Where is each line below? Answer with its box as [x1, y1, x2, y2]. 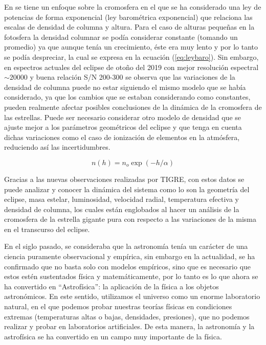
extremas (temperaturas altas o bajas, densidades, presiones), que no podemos [4, 311, 250, 321]
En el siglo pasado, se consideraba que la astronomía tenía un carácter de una [4, 241, 248, 251]
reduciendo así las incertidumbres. [4, 142, 110, 152]
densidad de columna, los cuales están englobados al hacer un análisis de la [4, 203, 239, 214]
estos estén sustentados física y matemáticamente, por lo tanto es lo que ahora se [4, 271, 258, 282]
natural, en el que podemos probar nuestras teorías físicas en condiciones [4, 301, 232, 312]
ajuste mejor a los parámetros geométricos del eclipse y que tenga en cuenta [4, 122, 242, 132]
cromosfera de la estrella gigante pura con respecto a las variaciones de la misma [4, 214, 256, 224]
